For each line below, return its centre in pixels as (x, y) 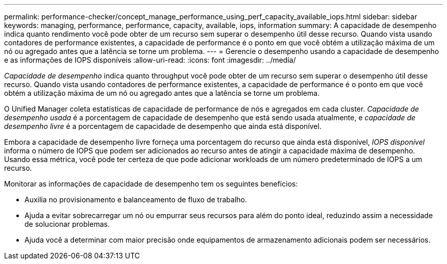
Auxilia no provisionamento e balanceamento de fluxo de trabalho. (136, 200)
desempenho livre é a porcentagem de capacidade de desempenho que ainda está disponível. (163, 126)
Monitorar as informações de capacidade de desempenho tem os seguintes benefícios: (151, 184)
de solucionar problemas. (67, 224)
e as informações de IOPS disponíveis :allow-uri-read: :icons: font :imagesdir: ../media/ (150, 60)
